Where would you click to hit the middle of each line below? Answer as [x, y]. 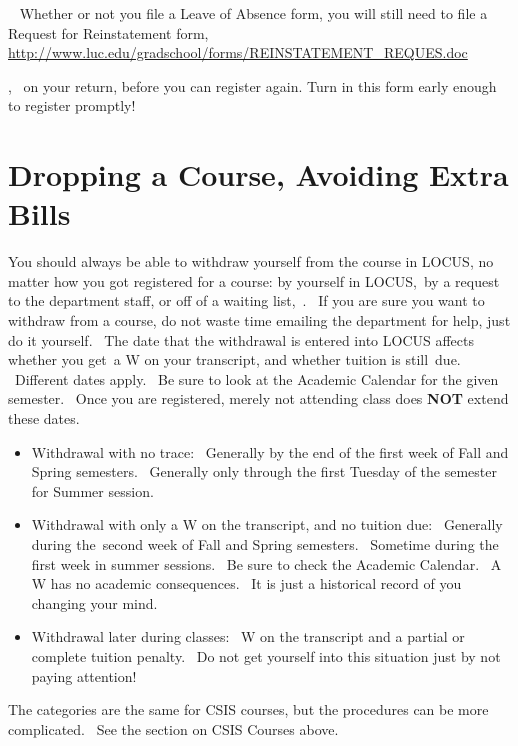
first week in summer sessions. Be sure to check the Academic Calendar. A [266, 563]
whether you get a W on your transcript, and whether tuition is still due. [234, 359]
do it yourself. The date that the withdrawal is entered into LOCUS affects [241, 339]
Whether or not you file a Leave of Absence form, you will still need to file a [253, 13]
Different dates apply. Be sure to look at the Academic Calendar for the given [256, 378]
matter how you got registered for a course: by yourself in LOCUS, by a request [254, 280]
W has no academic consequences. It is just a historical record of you [246, 583]
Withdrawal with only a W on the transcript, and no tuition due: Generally [267, 524]
